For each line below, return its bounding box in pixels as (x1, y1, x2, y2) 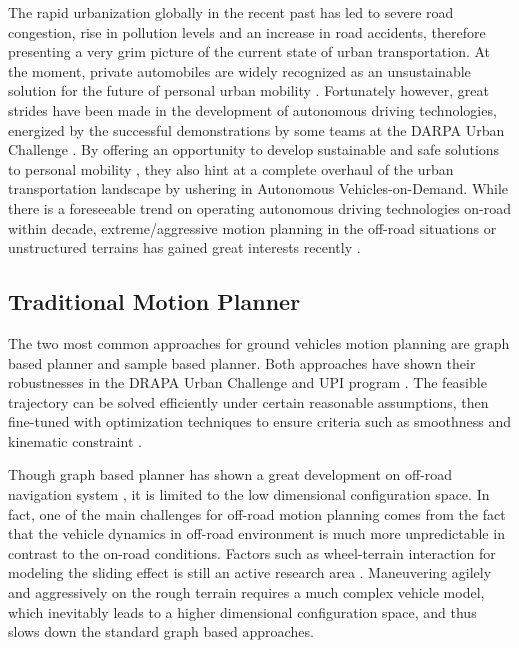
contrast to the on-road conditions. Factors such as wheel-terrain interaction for (8, 542, 496, 563)
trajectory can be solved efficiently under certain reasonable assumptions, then (8, 391, 489, 412)
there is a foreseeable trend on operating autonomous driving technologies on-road (8, 197, 512, 218)
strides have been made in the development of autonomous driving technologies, (8, 99, 497, 120)
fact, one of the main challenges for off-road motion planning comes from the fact (8, 503, 506, 524)
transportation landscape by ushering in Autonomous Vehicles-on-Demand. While (8, 178, 509, 199)
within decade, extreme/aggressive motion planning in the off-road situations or (8, 217, 497, 238)
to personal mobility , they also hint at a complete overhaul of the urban (8, 158, 454, 179)
